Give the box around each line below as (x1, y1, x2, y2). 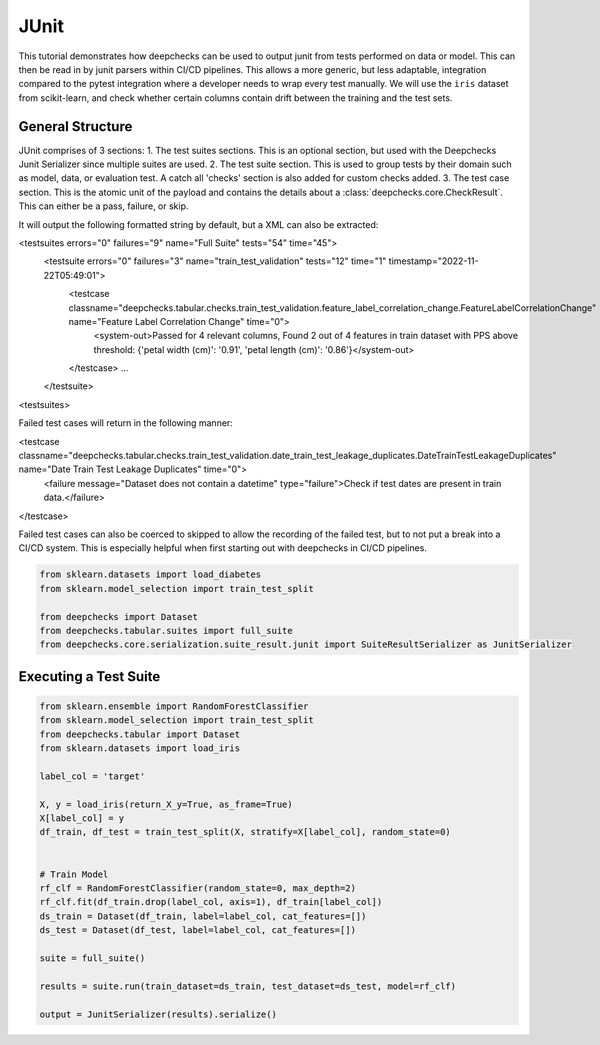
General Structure (18, 118, 133, 135)
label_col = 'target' (39, 770, 146, 782)
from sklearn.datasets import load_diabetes (39, 569, 262, 580)
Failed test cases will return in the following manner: (18, 417, 234, 429)
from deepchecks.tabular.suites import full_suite (39, 625, 294, 636)
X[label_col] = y (39, 813, 125, 824)
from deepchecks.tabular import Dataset (39, 728, 240, 740)
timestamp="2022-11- (388, 255, 479, 267)
